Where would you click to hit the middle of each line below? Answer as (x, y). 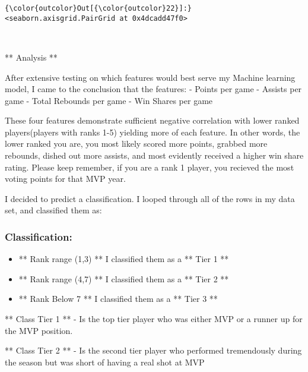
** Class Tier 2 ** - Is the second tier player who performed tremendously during (153, 350)
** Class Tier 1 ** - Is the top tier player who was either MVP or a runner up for (154, 319)
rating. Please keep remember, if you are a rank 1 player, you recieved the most (150, 167)
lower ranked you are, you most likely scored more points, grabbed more (136, 144)
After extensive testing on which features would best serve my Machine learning (150, 77)
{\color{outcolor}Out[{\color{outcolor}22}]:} (98, 8)
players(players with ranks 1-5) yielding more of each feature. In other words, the (153, 132)
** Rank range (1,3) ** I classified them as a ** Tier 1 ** (124, 259)
